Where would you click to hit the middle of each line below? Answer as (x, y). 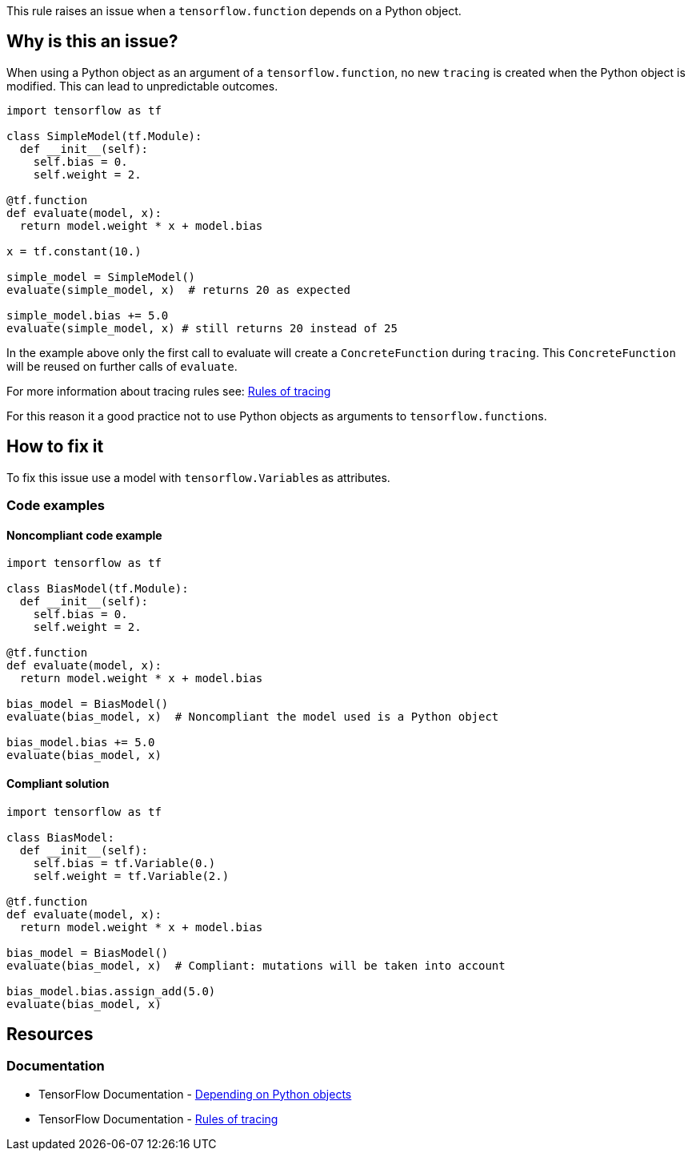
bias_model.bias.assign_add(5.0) (111, 991)
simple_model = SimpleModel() (101, 277)
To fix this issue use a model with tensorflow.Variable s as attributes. (198, 477)
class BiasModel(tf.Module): (98, 589)
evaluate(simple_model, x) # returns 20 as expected (178, 289)
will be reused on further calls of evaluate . (122, 366)
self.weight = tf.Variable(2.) (131, 876)
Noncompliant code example (84, 535)
